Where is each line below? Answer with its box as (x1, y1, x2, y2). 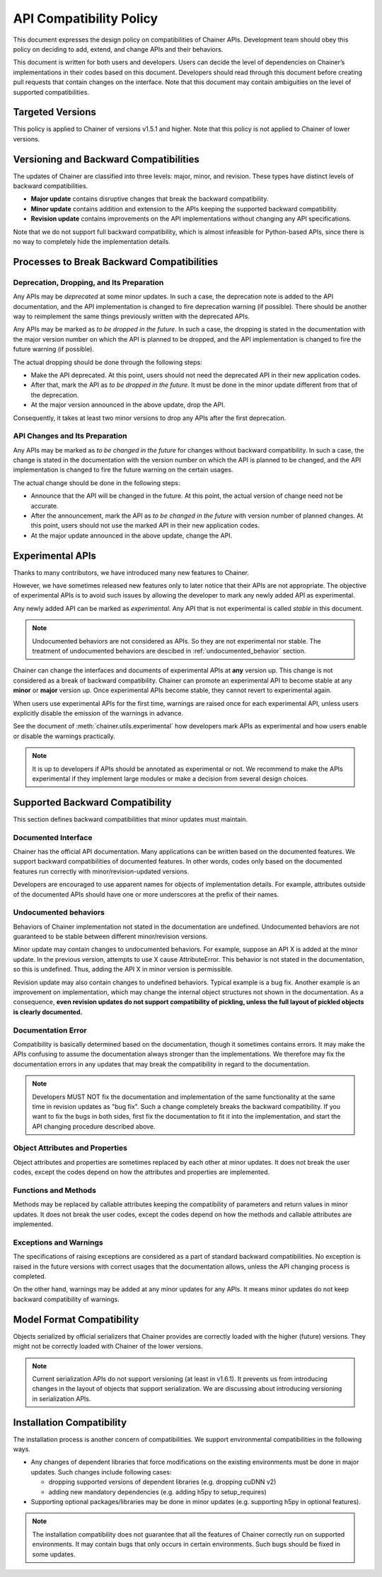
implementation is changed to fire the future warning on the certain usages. (13, 465, 233, 474)
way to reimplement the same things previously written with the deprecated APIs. (13, 312, 250, 320)
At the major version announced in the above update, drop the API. (30, 400, 226, 409)
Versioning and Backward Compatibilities (13, 153, 199, 165)
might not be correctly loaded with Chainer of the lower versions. (13, 1342, 203, 1351)
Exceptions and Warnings (13, 1238, 103, 1247)
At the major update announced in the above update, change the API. (30, 531, 233, 540)
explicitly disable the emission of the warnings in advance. (13, 709, 184, 717)
